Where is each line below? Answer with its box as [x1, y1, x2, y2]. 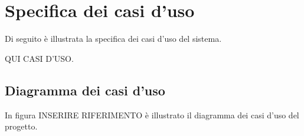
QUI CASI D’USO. [5, 52, 74, 64]
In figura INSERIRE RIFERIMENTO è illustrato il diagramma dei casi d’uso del [5, 108, 299, 121]
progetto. [5, 120, 38, 132]
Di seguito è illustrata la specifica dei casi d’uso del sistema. [5, 32, 222, 45]
